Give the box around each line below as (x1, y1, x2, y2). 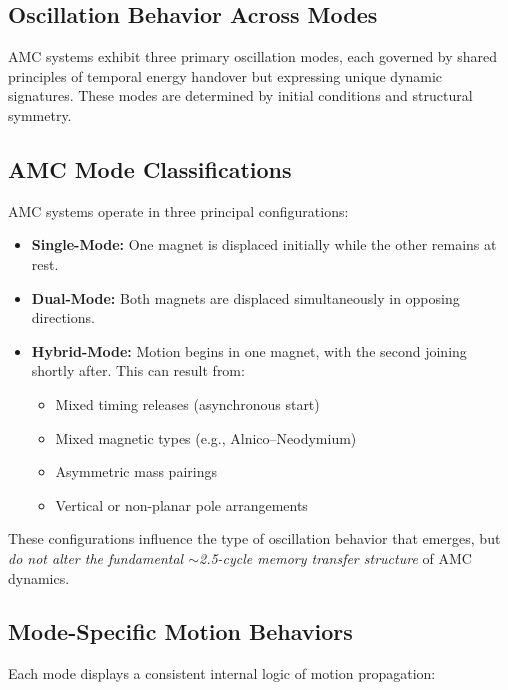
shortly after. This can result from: (31, 360, 245, 381)
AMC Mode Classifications (8, 153, 292, 184)
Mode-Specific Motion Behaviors (8, 616, 353, 647)
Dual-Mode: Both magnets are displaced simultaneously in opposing (31, 287, 460, 308)
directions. (31, 307, 95, 328)
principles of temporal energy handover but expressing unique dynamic (8, 65, 443, 86)
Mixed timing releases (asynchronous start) (55, 393, 320, 414)
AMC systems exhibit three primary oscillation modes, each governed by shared (8, 46, 498, 67)
